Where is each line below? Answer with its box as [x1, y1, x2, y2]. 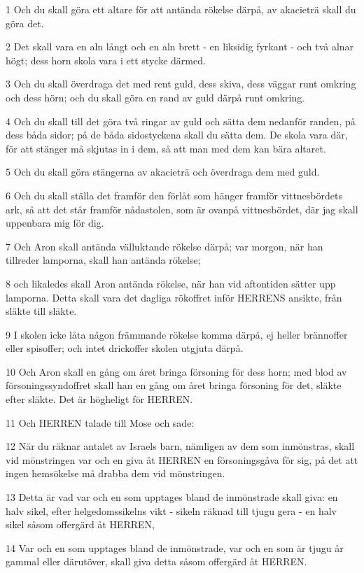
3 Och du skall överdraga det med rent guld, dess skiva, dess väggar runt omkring [6, 76, 356, 91]
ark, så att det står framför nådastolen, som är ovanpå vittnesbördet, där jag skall [6, 201, 358, 216]
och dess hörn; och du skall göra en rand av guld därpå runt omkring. [6, 90, 305, 104]
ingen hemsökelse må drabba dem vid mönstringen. [6, 466, 225, 481]
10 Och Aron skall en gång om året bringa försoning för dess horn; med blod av [6, 364, 347, 379]
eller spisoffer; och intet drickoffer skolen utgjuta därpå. [6, 341, 244, 355]
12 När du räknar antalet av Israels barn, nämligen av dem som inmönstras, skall [6, 439, 355, 453]
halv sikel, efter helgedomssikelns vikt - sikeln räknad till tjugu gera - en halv [6, 503, 337, 518]
